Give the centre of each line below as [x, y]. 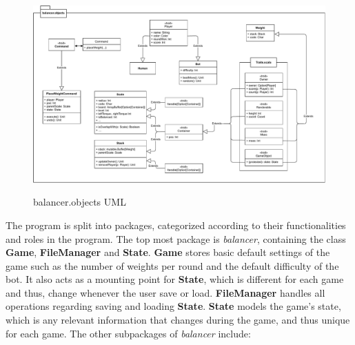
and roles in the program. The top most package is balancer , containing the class [176, 238]
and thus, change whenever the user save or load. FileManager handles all [165, 292]
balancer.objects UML [80, 202]
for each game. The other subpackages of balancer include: [128, 333]
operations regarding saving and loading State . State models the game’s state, [173, 306]
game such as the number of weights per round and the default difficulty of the [172, 265]
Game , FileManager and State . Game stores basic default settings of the [168, 252]
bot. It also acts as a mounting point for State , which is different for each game [175, 279]
